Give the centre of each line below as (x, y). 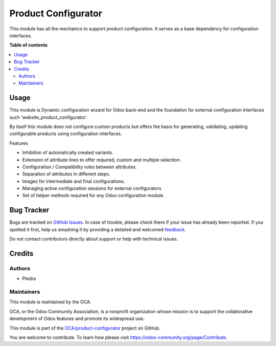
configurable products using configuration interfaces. (66, 134)
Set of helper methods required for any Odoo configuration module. (93, 196)
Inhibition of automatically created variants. (68, 153)
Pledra (29, 278)
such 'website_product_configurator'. (49, 117)
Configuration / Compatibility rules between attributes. (80, 167)
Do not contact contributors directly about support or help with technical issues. (94, 239)
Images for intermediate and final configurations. (74, 181)
